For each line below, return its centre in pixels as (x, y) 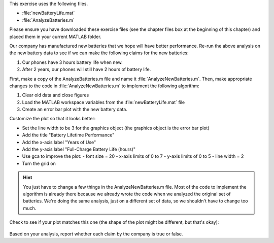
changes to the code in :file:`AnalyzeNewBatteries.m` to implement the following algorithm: (105, 86)
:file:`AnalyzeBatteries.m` (48, 20)
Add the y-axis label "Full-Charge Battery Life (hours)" (79, 149)
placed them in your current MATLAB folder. (55, 37)
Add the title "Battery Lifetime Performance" (68, 135)
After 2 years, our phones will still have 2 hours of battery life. (87, 70)
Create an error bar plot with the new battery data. (75, 110)
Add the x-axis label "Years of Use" (59, 142)
